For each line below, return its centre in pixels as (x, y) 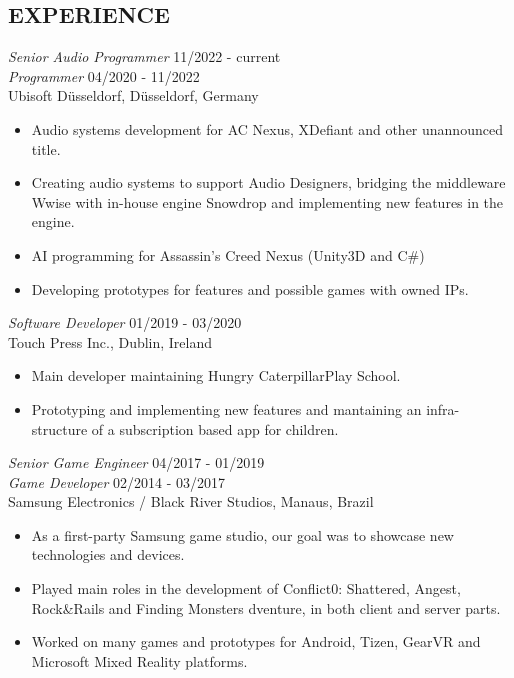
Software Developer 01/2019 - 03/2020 (125, 322)
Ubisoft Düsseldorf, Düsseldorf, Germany (133, 95)
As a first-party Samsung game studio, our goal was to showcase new (242, 534)
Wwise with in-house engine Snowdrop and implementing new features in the (267, 201)
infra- (443, 408)
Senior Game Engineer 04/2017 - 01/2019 (136, 462)
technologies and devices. (108, 554)
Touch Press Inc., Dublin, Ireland (110, 341)
